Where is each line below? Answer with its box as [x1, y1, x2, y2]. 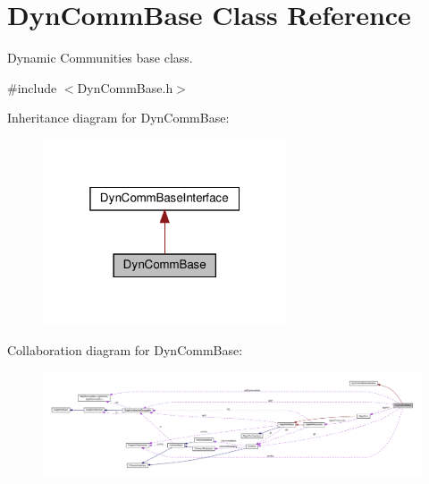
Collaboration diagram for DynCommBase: [7, 341, 243, 360]
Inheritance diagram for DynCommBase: [7, 108, 230, 127]
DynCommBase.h [77, 78, 173, 97]
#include [7, 78, 57, 97]
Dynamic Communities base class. [7, 48, 193, 67]
